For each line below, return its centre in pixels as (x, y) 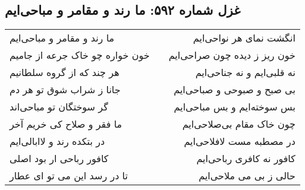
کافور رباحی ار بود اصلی (59, 159)
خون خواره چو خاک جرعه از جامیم (80, 55)
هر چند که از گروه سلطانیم (65, 72)
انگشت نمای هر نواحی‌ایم (244, 38)
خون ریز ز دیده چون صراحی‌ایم (232, 55)
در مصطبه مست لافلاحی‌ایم (240, 141)
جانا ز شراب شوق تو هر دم (65, 90)
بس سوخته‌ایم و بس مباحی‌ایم (235, 107)
